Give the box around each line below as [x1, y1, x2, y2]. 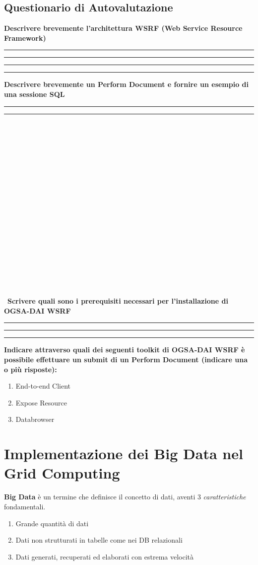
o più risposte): [4, 364, 57, 374]
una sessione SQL [4, 88, 65, 99]
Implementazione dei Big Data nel [4, 443, 243, 464]
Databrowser [15, 414, 55, 424]
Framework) [4, 32, 46, 43]
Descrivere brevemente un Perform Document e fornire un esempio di [4, 79, 249, 89]
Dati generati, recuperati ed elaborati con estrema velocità [15, 551, 194, 562]
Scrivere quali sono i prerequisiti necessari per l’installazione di [7, 296, 228, 306]
